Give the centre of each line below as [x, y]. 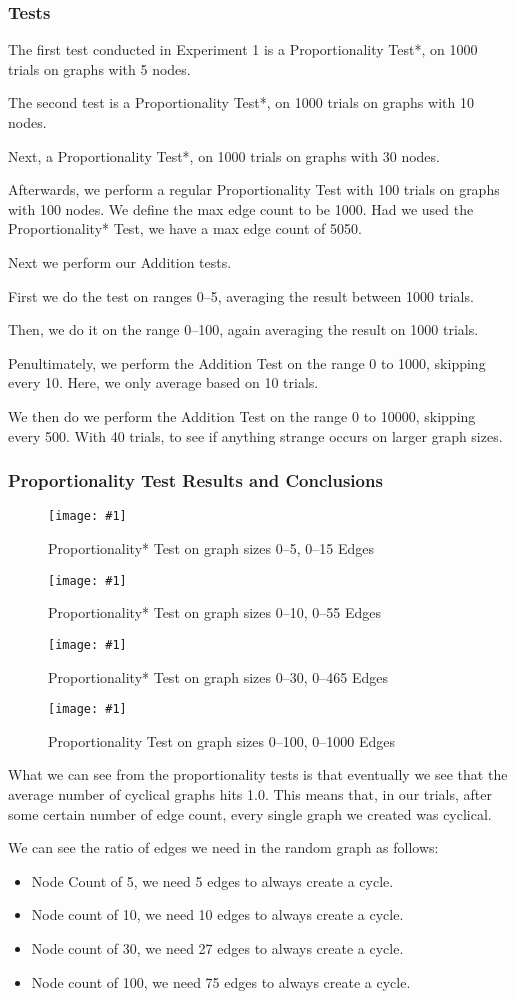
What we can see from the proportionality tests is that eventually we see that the [258, 774]
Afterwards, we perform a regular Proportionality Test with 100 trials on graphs [254, 189]
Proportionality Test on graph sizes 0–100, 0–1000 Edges [221, 740]
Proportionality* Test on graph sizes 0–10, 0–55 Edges [214, 612]
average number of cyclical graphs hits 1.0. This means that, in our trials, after [250, 793]
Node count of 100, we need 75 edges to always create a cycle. [221, 981]
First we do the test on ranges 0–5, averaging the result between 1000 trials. [241, 295]
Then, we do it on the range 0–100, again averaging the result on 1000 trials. [243, 329]
